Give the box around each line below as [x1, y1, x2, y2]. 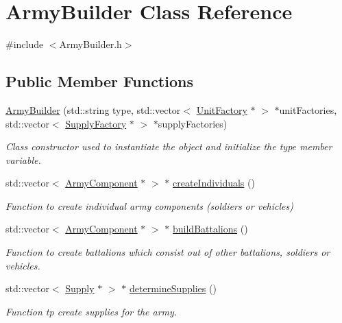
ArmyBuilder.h [59, 37, 122, 51]
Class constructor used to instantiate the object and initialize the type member [5, 139, 332, 154]
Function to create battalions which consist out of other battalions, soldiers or [5, 245, 330, 259]
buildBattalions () [173, 222, 248, 236]
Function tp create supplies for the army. [5, 304, 178, 318]
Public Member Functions [5, 71, 193, 92]
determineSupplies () [130, 281, 217, 296]
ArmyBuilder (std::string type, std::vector [5, 102, 181, 117]
